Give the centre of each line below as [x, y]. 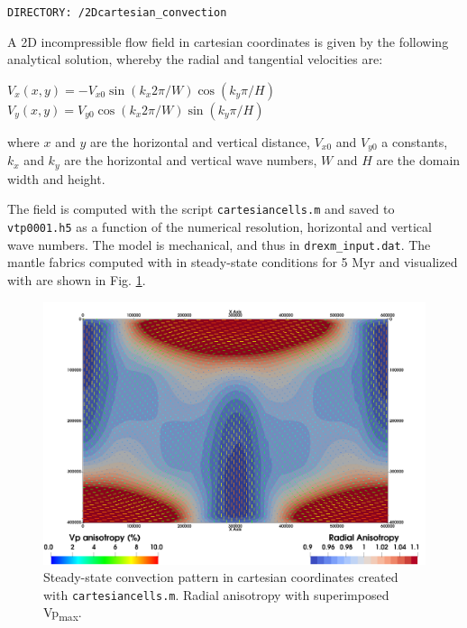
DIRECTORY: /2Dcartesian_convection [117, 13]
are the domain [418, 160]
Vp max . [63, 614]
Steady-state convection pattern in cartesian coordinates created [221, 577]
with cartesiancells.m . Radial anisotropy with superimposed [216, 594]
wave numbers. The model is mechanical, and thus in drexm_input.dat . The [219, 244]
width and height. [56, 178]
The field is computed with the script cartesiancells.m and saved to [201, 209]
